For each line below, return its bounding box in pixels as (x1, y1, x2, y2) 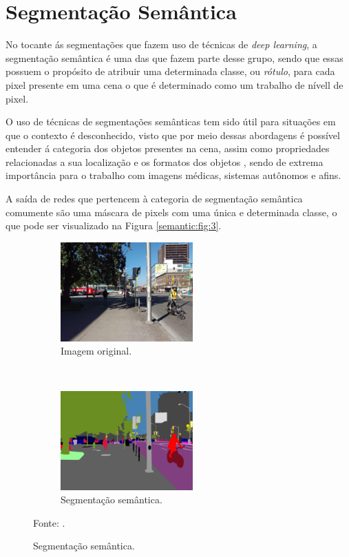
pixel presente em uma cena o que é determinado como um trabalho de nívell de (6, 77, 343, 92)
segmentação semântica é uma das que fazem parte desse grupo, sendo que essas (6, 50, 343, 65)
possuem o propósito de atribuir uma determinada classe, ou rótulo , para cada (6, 64, 335, 78)
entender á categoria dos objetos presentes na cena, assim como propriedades (6, 141, 330, 156)
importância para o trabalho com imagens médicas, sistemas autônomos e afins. (6, 168, 341, 182)
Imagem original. (61, 344, 132, 358)
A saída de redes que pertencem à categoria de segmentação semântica (6, 191, 303, 206)
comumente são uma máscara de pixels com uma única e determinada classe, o (6, 204, 337, 219)
